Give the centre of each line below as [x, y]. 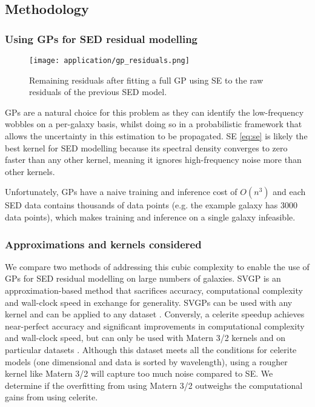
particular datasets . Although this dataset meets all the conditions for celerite [151, 349]
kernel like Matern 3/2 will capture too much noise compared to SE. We [139, 373]
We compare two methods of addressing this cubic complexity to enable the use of [157, 266]
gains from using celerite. [51, 397]
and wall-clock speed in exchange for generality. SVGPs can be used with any [149, 302]
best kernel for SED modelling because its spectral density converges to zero [146, 147]
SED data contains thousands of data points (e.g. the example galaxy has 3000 [151, 205]
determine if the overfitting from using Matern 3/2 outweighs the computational [154, 385]
